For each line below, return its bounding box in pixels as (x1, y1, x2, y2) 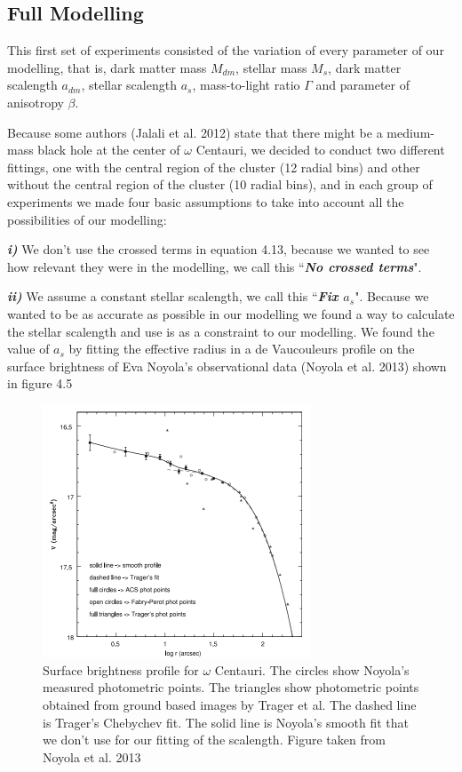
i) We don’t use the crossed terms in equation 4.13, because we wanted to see (7, 240, 430, 259)
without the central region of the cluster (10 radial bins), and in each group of (7, 175, 433, 194)
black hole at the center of (37, 140, 180, 159)
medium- (386, 123, 434, 141)
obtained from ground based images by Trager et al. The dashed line (43, 696, 417, 713)
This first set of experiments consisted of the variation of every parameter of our (7, 41, 444, 60)
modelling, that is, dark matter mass (7, 58, 207, 76)
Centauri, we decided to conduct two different (195, 140, 445, 159)
